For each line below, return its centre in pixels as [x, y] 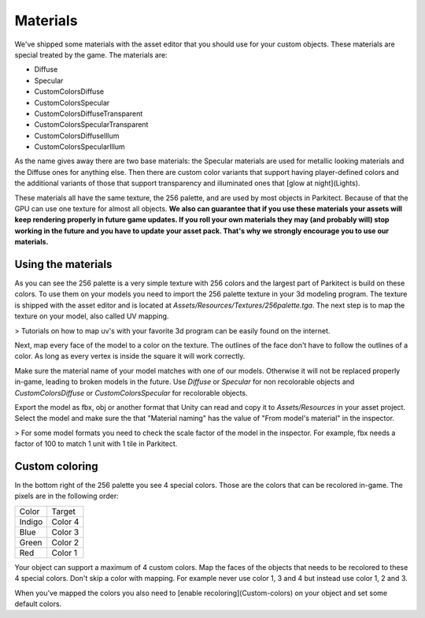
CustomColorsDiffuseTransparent [89, 114]
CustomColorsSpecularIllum [79, 147]
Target [64, 511]
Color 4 [65, 522]
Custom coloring [56, 466]
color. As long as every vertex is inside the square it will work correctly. [130, 356]
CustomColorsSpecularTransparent [91, 125]
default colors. [38, 604]
